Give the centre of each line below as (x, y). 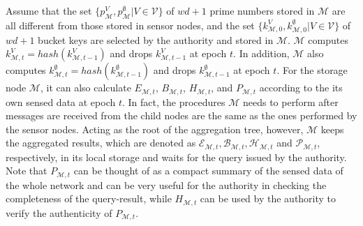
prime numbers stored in (262, 10)
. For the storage (312, 70)
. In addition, (261, 53)
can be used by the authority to (268, 198)
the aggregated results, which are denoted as (101, 143)
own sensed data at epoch (61, 101)
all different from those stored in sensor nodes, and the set (130, 25)
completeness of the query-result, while (89, 198)
